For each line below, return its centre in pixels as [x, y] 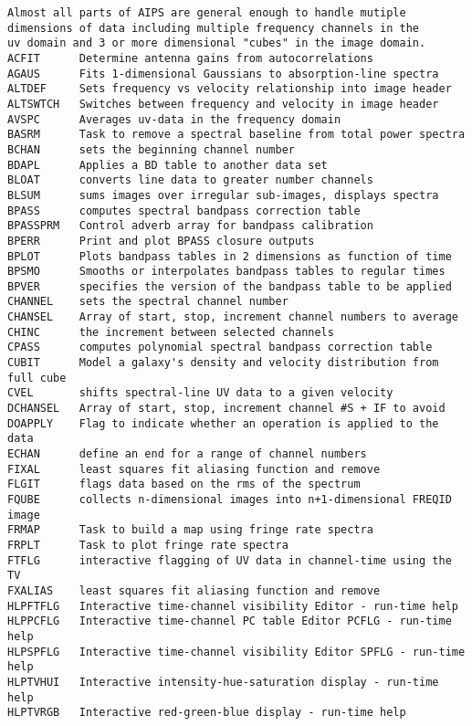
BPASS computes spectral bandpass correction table [184, 210]
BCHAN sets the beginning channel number [151, 149]
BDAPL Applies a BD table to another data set [168, 165]
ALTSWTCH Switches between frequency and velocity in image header [223, 104]
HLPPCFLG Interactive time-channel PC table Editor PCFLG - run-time [230, 621]
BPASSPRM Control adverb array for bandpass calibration [190, 226]
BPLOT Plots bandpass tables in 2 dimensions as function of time [230, 256]
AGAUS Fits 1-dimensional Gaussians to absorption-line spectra [223, 74]
